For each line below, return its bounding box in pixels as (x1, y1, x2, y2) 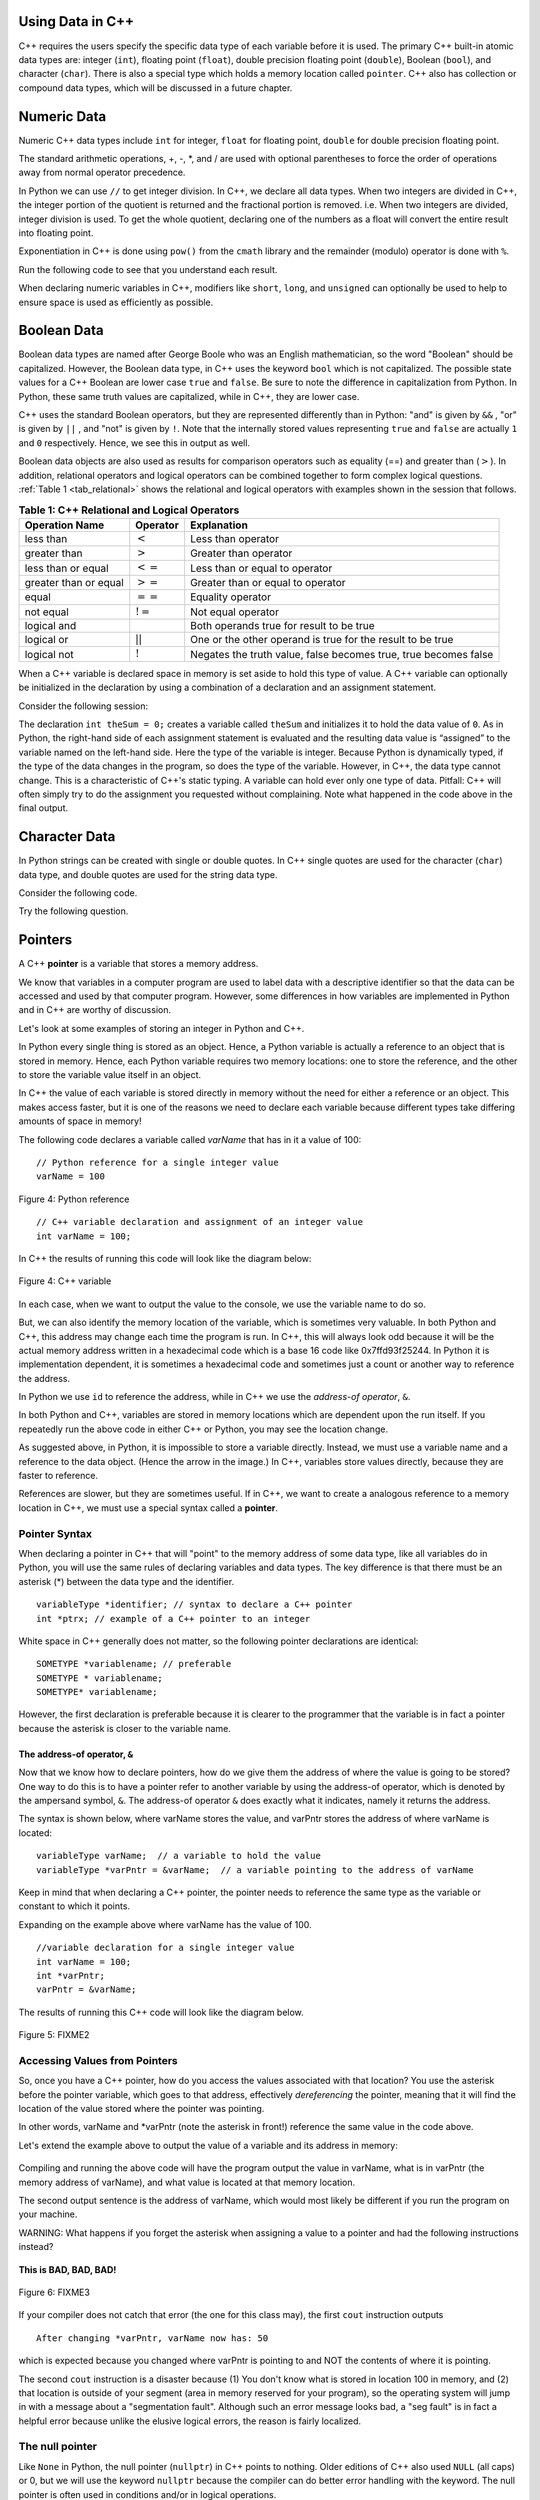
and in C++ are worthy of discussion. (18, 1004, 172, 1016)
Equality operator (190, 590, 272, 604)
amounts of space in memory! (18, 1115, 142, 1127)
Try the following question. (18, 905, 129, 917)
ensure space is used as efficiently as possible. (18, 296, 214, 308)
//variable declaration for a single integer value (36, 1942, 295, 1954)
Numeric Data (18, 108, 107, 125)
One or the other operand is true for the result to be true (190, 633, 454, 647)
